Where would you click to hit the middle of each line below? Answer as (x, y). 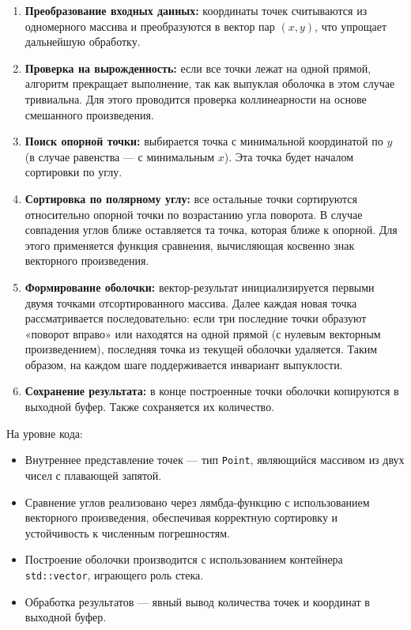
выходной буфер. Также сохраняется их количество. (150, 407)
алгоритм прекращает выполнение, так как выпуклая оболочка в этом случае (210, 83)
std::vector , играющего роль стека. (114, 574)
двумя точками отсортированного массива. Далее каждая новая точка (191, 302)
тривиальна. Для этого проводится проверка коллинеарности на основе (196, 98)
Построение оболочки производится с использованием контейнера (184, 559)
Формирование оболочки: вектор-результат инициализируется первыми (200, 287)
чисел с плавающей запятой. (93, 475)
